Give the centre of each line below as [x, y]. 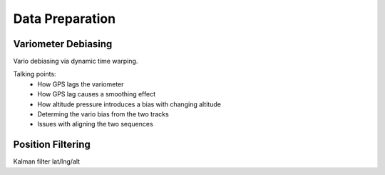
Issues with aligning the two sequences [95, 124]
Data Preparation [65, 19]
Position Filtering [52, 145]
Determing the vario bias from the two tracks [103, 114]
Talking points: [35, 74]
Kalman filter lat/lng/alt [47, 161]
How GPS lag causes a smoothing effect [97, 94]
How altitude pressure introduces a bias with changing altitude [129, 104]
